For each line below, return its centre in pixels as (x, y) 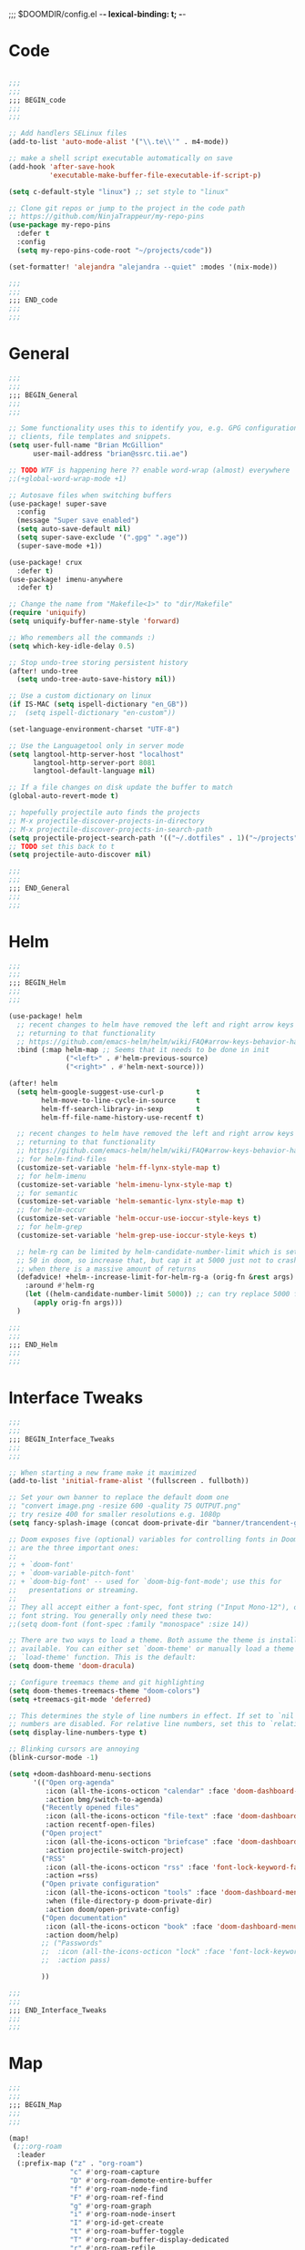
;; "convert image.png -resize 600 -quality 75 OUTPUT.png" (125, 1506)
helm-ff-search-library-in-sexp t (121, 1109)
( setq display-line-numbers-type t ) (78, 1733)
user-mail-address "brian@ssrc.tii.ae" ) (110, 454)
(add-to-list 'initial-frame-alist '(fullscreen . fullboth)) (129, 1481)
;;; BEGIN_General (43, 395)
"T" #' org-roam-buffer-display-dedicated (149, 2240)
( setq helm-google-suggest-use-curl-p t (109, 1092)
